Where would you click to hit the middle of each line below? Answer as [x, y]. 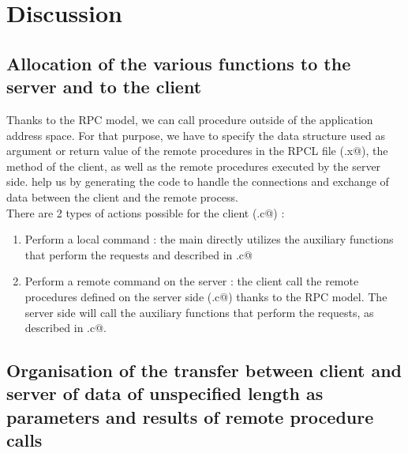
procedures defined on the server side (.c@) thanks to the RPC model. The [206, 296]
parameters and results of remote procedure [190, 416]
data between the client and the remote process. [122, 196]
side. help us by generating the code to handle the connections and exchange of [198, 181]
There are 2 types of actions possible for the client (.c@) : [146, 212]
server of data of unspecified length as [165, 393]
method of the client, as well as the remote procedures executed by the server [194, 166]
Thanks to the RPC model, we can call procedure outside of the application [190, 119]
